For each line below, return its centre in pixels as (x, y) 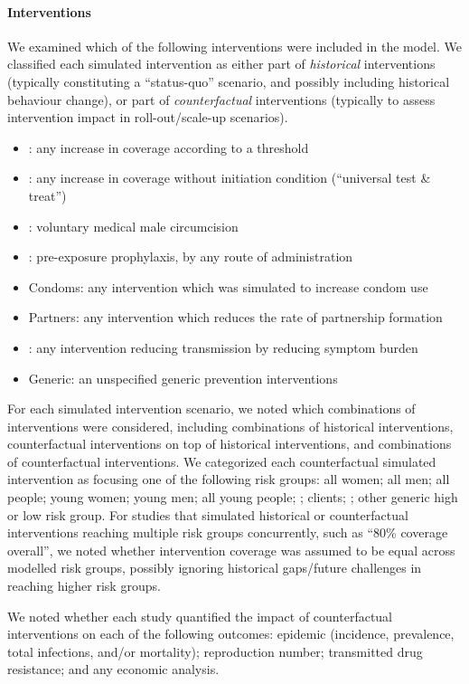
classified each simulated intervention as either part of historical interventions (221, 64)
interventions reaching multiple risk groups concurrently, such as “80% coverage (228, 532)
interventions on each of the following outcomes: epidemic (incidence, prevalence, (231, 634)
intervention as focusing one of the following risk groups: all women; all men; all (229, 479)
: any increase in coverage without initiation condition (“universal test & (230, 178)
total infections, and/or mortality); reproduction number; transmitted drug (215, 651)
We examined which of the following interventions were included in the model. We (234, 46)
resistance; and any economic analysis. (113, 669)
